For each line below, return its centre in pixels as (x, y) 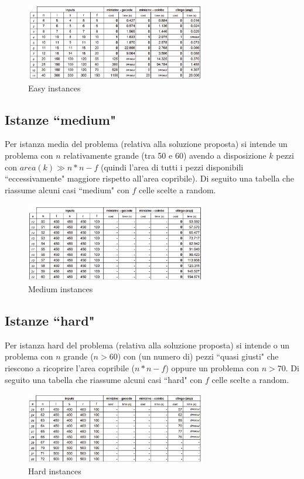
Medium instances (61, 288)
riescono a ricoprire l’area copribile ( (70, 367)
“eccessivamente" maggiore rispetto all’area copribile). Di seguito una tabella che (149, 178)
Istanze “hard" (50, 320)
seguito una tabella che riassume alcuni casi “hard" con (104, 379)
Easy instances (54, 88)
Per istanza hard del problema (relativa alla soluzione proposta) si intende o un (147, 345)
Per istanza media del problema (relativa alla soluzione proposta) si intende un (146, 144)
